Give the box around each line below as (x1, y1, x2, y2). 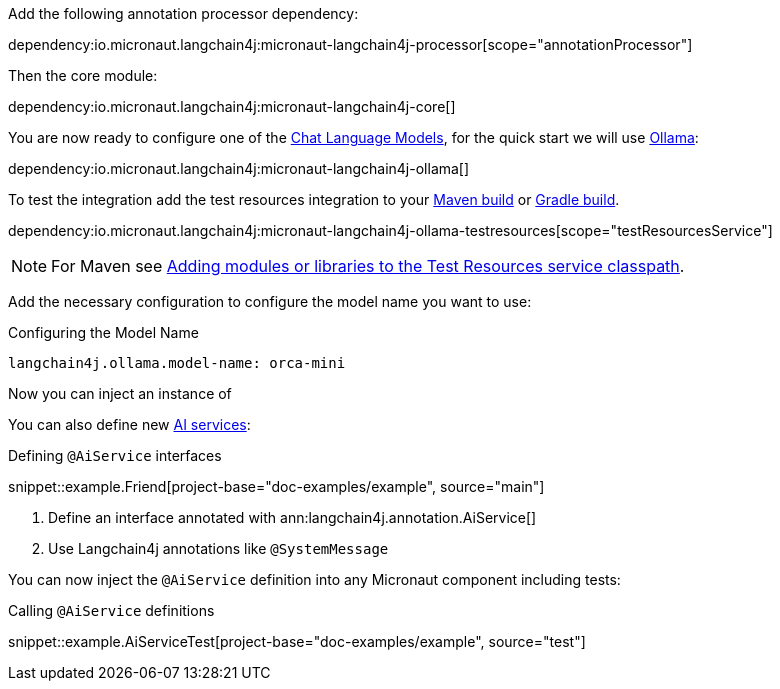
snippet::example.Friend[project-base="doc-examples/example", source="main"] (8, 478, 545, 495)
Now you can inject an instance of (8, 385, 232, 402)
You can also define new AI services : (8, 416, 251, 433)
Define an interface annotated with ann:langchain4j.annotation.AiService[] (48, 509, 537, 526)
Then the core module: (8, 67, 158, 84)
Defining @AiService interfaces (8, 447, 222, 464)
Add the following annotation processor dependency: (8, 5, 359, 22)
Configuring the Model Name (8, 324, 199, 341)
